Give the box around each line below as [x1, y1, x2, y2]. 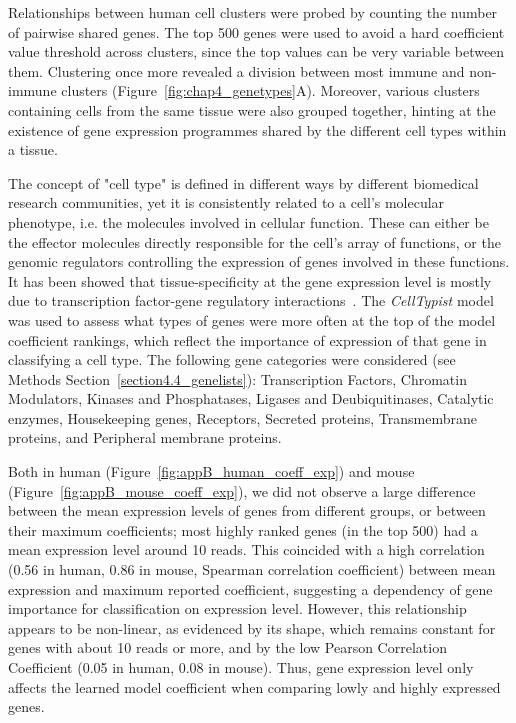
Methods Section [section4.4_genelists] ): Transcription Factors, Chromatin [8, 368, 467, 389]
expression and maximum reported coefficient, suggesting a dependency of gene [8, 578, 493, 599]
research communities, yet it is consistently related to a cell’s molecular [8, 192, 445, 213]
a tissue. [8, 139, 58, 160]
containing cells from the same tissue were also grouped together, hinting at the [8, 99, 496, 120]
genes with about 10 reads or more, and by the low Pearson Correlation [8, 637, 447, 658]
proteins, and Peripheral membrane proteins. [8, 427, 282, 448]
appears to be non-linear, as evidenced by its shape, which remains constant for [8, 617, 496, 638]
